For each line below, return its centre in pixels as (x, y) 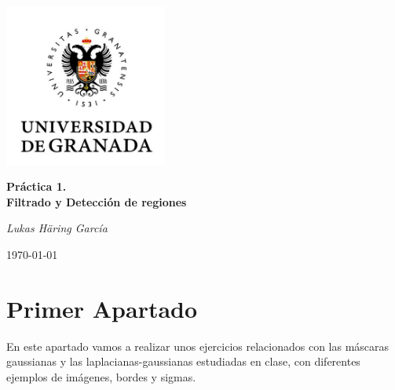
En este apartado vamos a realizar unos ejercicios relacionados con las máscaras (198, 346)
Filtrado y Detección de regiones (97, 201)
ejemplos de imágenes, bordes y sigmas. (101, 376)
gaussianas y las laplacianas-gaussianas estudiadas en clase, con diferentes (183, 361)
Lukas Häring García (57, 228)
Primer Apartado (102, 308)
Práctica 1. (37, 186)
